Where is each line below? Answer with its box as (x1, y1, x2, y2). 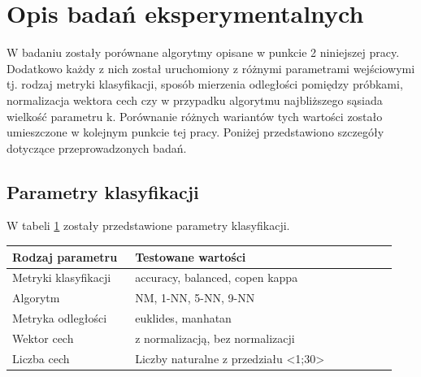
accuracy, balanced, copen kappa (135, 269, 298, 286)
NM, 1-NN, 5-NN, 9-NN (135, 289, 255, 306)
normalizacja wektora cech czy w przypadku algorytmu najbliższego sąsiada (7, 91, 383, 108)
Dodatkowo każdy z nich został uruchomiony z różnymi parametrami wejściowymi (7, 59, 415, 76)
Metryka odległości (12, 310, 107, 327)
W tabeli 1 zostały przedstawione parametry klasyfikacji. (7, 217, 290, 234)
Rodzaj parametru (12, 248, 118, 265)
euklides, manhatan (135, 310, 232, 327)
